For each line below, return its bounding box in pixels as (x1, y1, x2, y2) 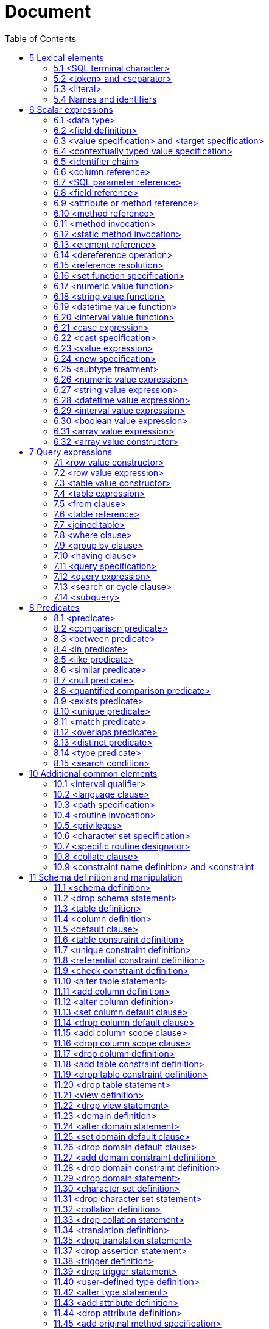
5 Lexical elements (29, 52, 104, 63)
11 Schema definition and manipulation (29, 871, 183, 882)
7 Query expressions (29, 446, 112, 457)
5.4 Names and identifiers (54, 93, 157, 104)
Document (5, 1, 91, 22)
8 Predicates (29, 602, 80, 613)
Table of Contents (5, 33, 77, 44)
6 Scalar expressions (29, 104, 113, 115)
